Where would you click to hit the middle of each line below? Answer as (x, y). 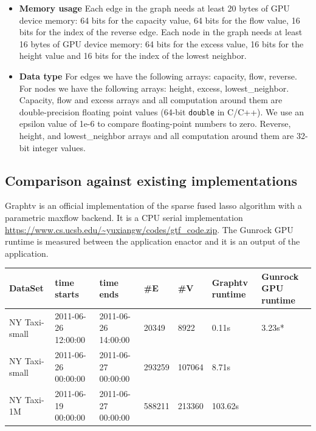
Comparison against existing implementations (151, 180)
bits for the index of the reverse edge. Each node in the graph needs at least (161, 32)
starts (67, 294)
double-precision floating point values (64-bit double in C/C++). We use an (162, 111)
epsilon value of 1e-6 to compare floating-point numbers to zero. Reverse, (155, 124)
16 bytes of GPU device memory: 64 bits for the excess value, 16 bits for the (161, 43)
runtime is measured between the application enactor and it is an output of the (153, 241)
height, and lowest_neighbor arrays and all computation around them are (156, 135)
